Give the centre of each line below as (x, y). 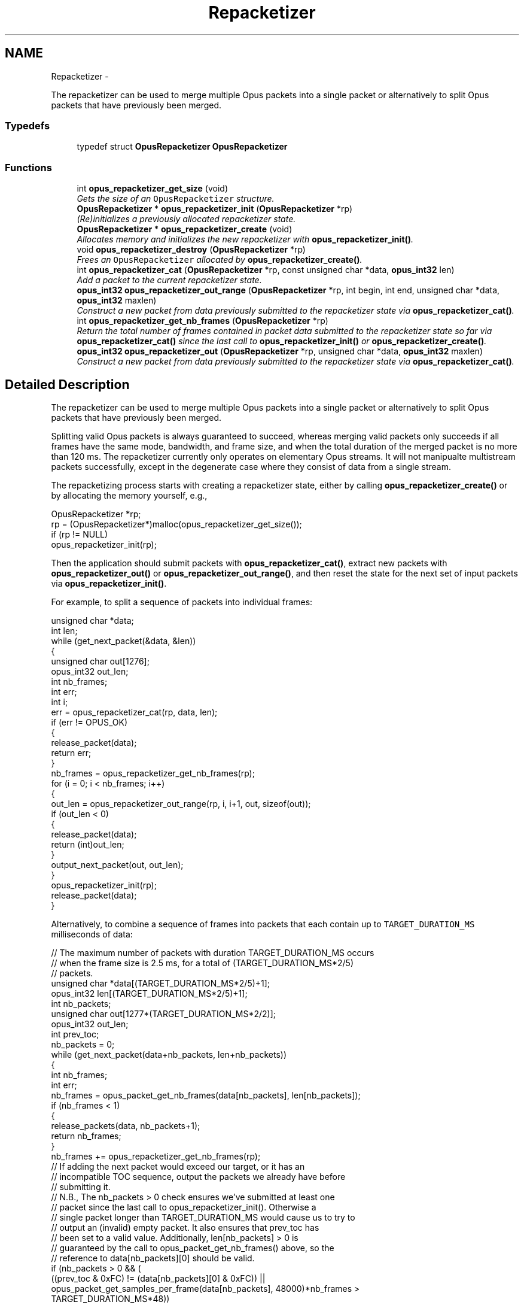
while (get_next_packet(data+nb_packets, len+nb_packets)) (169, 1054)
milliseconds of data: (92, 934)
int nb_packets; (81, 1003)
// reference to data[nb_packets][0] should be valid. (153, 1258)
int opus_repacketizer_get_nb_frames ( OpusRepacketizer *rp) (202, 321)
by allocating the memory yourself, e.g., (129, 495)
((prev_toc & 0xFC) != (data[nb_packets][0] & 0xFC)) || (158, 1278)
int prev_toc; (75, 1034)
